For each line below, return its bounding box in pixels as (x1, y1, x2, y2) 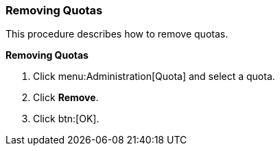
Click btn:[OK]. (33, 113, 100, 125)
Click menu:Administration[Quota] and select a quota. (33, 70, 275, 83)
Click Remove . (33, 92, 99, 104)
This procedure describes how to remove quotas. (5, 28, 229, 40)
